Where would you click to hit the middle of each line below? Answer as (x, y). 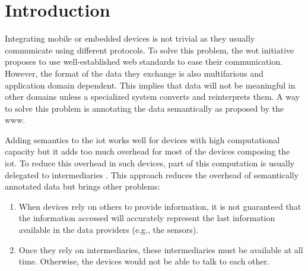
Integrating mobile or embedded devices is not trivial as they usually (130, 38)
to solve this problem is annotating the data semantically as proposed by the (144, 108)
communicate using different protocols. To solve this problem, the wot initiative (150, 50)
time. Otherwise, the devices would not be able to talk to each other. (144, 261)
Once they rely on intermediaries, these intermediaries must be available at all (161, 249)
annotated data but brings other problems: (82, 186)
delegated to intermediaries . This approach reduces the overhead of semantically (152, 174)
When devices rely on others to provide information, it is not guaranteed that (160, 206)
